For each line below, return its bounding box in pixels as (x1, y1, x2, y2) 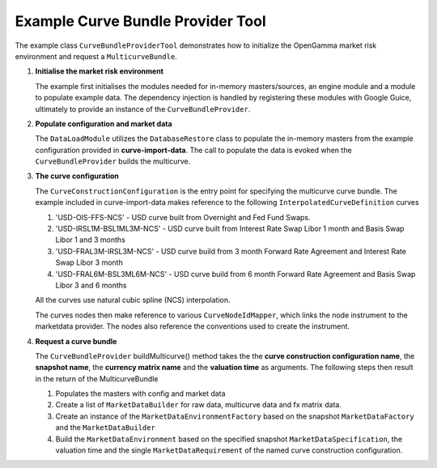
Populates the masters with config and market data (55, 389, 226, 398)
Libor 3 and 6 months (55, 280, 127, 290)
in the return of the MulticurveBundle (35, 373, 159, 384)
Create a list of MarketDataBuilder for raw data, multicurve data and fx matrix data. (55, 400, 342, 410)
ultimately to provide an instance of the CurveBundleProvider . (35, 104, 251, 113)
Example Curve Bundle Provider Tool (15, 12, 266, 30)
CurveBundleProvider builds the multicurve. (35, 156, 191, 166)
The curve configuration (35, 171, 119, 181)
